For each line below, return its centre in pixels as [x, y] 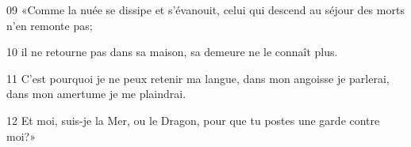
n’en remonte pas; [50, 25]
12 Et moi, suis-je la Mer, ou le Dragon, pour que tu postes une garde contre [193, 120]
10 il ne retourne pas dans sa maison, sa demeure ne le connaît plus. [172, 52]
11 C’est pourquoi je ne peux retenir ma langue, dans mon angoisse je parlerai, [198, 78]
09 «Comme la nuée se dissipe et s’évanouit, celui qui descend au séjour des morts [205, 9]
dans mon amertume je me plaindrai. [96, 94]
